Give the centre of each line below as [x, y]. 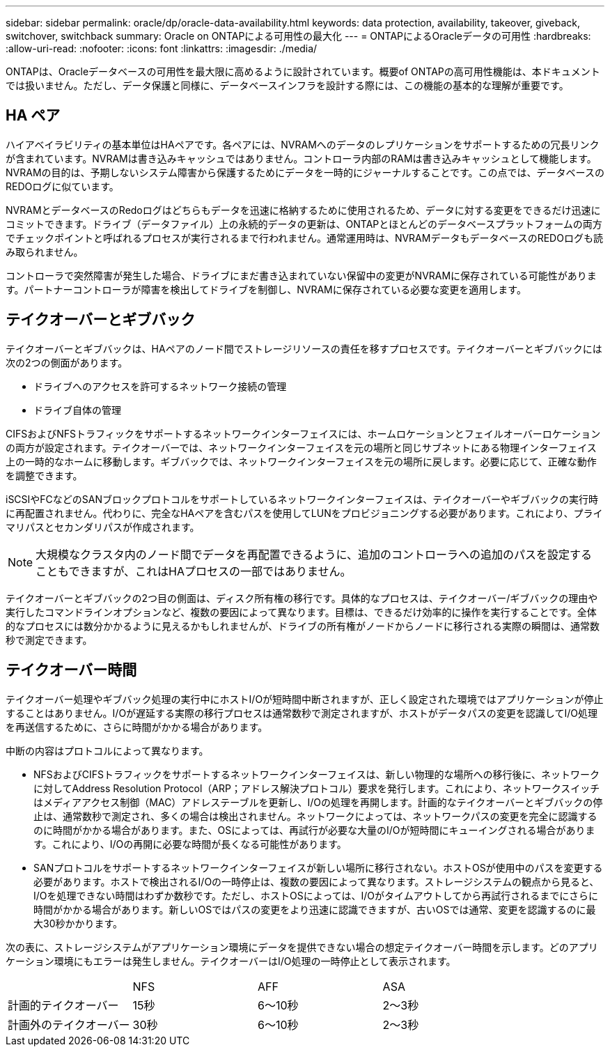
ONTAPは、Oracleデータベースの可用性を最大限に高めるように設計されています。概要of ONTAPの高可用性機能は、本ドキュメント [303, 71]
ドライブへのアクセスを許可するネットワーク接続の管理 [160, 386]
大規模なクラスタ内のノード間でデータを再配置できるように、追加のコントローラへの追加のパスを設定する [314, 554]
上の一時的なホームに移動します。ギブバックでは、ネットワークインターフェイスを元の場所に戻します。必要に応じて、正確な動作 [301, 461]
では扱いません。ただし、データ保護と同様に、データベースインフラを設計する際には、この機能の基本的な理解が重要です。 [287, 85]
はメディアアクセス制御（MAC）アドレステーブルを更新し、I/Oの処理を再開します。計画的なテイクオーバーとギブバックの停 [318, 802]
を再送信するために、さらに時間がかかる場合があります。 [137, 727]
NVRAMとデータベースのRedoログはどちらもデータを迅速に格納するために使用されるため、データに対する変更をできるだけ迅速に [303, 210]
